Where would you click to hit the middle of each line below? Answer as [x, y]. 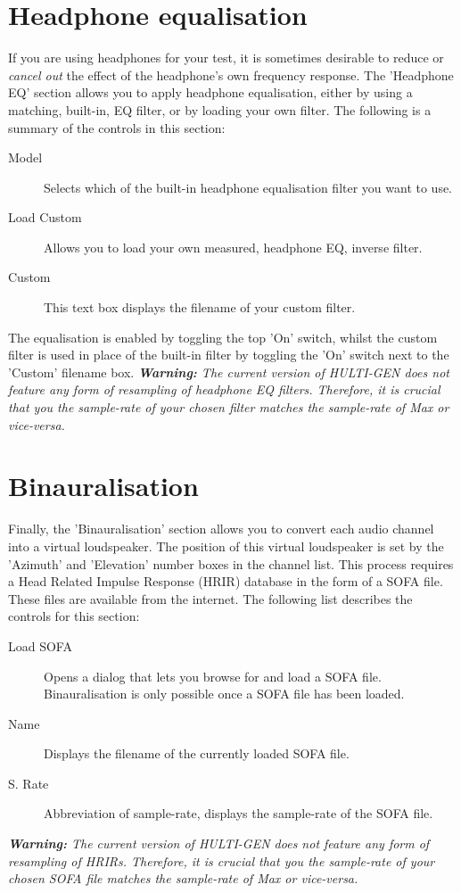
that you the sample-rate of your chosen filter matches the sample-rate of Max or [229, 407]
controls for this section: [74, 616]
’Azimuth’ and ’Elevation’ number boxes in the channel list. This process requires [231, 563]
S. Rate [29, 783]
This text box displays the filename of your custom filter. [200, 307]
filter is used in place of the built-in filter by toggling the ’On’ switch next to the [229, 355]
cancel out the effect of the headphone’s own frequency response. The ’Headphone [231, 74]
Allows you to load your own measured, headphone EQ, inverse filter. [233, 247]
